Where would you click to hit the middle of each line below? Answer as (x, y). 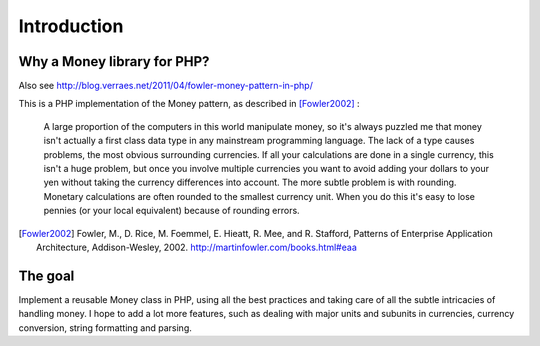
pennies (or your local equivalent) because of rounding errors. (171, 211)
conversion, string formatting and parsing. (105, 327)
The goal (46, 275)
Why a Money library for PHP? (114, 61)
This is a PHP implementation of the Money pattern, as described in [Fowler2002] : (189, 104)
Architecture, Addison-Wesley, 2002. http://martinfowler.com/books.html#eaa (196, 247)
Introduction (71, 26)
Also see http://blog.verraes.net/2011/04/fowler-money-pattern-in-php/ (166, 86)
